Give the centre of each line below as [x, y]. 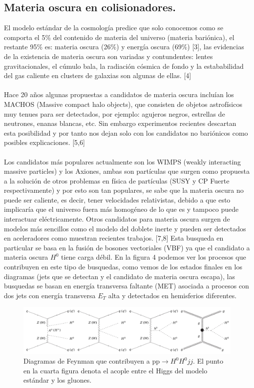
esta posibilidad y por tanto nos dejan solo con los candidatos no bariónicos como [126, 133]
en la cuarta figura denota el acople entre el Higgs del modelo [116, 370]
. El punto [208, 361]
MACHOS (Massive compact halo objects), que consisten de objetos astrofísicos [123, 104]
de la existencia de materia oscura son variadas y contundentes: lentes [108, 56]
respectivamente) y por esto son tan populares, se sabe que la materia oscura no [124, 190]
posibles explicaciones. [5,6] [44, 142]
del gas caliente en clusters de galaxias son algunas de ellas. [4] [98, 75]
